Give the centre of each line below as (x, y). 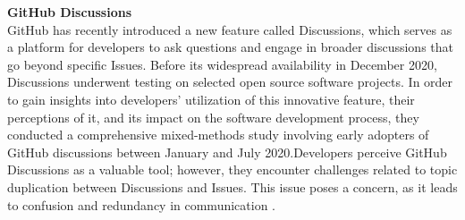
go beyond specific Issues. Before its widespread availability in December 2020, (222, 64)
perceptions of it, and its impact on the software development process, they (213, 117)
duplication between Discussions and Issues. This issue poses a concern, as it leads (232, 186)
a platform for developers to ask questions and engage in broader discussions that (230, 47)
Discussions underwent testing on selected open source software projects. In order (230, 82)
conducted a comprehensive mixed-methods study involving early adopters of (218, 135)
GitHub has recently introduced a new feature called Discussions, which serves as (230, 29)
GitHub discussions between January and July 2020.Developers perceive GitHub (227, 152)
